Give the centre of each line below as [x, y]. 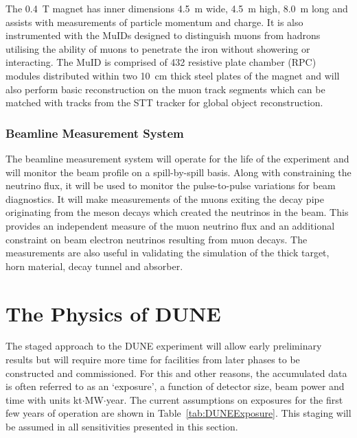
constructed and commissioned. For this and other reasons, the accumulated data [176, 373]
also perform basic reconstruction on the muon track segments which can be [165, 89]
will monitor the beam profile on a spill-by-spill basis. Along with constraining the [178, 172]
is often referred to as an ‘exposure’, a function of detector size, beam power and [175, 386]
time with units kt [44, 399]
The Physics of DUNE [113, 313]
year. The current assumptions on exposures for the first [224, 399]
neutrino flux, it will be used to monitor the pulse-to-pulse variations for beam [171, 185]
